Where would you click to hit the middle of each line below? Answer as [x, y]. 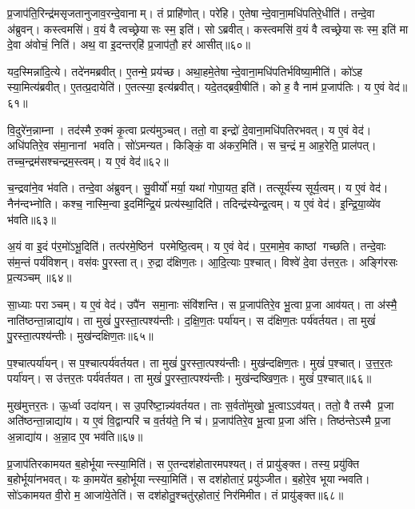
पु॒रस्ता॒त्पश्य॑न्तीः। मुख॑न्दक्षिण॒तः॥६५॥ [80, 336]
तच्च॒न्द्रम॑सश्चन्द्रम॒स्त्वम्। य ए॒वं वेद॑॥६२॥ [88, 160]
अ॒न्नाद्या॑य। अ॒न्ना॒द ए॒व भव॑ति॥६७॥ [75, 437]
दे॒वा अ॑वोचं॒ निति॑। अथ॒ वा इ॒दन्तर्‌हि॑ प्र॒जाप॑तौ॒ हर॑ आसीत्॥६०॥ [129, 44]
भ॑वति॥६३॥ [32, 219]
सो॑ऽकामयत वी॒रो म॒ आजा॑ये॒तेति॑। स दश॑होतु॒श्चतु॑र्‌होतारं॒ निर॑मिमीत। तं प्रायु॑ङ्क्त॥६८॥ [176, 494]
